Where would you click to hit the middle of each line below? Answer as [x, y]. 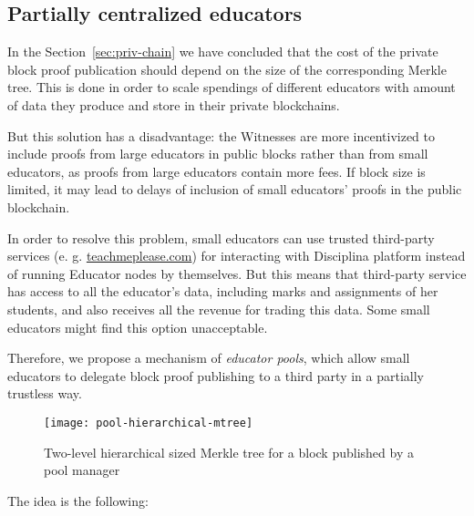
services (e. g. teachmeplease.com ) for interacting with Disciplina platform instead [237, 256]
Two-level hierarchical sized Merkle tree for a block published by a [229, 452]
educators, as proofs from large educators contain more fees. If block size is [216, 171]
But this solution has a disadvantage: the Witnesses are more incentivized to [221, 135]
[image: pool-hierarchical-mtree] [149, 423]
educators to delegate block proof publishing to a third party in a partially [216, 375]
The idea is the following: [78, 500]
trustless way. [45, 393]
